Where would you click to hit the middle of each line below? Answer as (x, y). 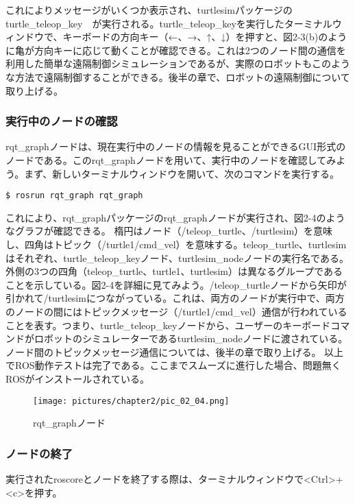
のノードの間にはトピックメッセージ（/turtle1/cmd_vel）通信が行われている (176, 311)
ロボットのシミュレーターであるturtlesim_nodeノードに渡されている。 (191, 338)
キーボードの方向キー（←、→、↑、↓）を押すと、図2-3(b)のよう (205, 37)
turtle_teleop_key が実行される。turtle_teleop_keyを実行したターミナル (169, 23)
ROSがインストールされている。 (77, 378)
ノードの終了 (39, 453)
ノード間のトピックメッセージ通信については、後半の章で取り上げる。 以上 (175, 351)
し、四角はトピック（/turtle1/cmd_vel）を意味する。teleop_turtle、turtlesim (176, 244)
